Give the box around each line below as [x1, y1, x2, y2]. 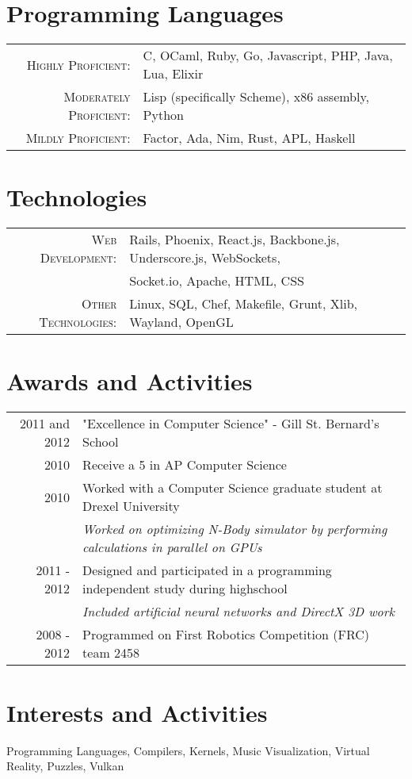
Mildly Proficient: [25, 129, 131, 148]
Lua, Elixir [143, 64, 204, 83]
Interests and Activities [6, 696, 268, 728]
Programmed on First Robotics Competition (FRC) [82, 625, 369, 644]
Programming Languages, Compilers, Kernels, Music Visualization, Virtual [6, 742, 370, 758]
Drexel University [82, 497, 180, 516]
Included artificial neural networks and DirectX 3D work [82, 602, 395, 621]
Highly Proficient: [26, 55, 131, 74]
